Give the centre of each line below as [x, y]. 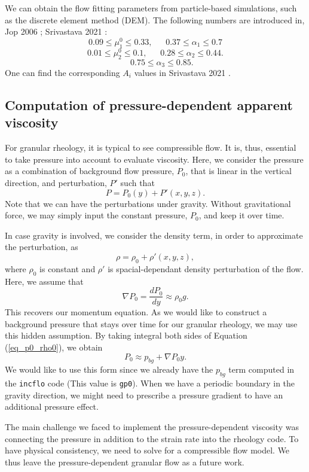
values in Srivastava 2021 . [182, 72]
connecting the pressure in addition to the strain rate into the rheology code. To [152, 438]
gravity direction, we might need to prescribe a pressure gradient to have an [144, 395]
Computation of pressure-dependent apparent [149, 104]
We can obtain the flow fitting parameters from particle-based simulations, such [151, 8]
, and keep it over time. [241, 215]
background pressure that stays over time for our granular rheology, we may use [151, 323]
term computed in [261, 369]
